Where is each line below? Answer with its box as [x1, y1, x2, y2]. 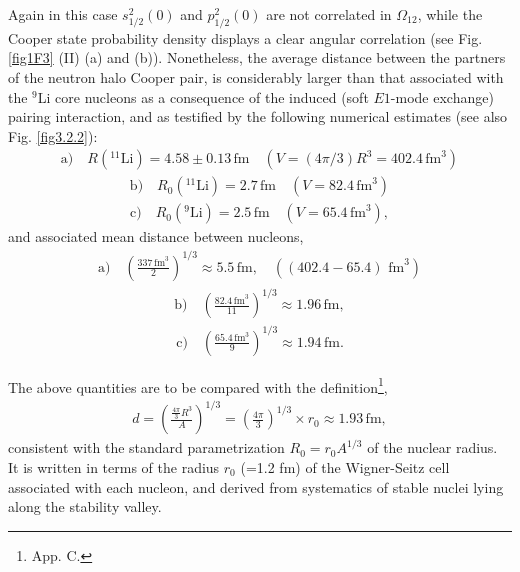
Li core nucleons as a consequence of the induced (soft [37, 86, 369, 107]
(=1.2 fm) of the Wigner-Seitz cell [240, 457, 450, 478]
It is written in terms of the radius [8, 457, 220, 478]
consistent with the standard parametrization [8, 437, 285, 458]
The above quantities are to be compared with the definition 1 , [8, 373, 388, 397]
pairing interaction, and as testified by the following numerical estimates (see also [8, 106, 508, 127]
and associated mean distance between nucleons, [8, 226, 304, 247]
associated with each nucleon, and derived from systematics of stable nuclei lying [8, 476, 504, 497]
